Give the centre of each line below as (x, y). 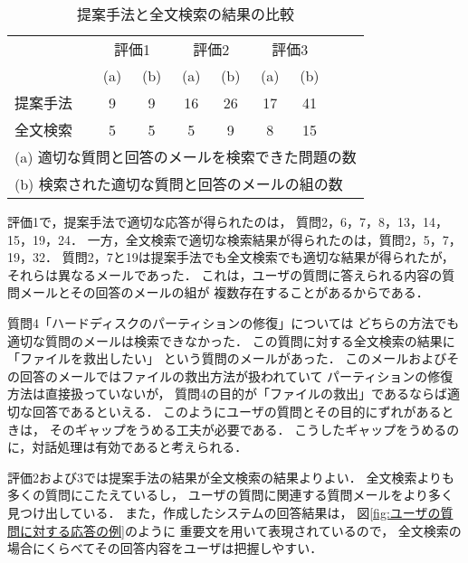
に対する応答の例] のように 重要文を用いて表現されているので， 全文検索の (240, 530)
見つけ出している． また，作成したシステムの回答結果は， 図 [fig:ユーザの (224, 512)
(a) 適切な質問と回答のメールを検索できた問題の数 (186, 157)
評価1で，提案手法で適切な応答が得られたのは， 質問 (165, 221)
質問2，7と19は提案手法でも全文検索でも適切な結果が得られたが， (258, 257)
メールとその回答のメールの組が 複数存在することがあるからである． (224, 292)
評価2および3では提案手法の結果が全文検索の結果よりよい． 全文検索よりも (231, 477)
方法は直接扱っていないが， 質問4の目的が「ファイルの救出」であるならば (227, 394)
